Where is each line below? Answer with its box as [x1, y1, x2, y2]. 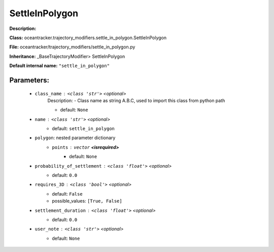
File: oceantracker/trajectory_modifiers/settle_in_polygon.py [9, 44, 135, 50]
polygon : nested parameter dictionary [35, 135, 116, 141]
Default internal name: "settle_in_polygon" [9, 62, 110, 69]
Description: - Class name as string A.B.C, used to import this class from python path [47, 97, 225, 104]
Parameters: [9, 76, 49, 84]
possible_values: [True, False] [52, 198, 122, 204]
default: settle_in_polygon [52, 125, 115, 132]
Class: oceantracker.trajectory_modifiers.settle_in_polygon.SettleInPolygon [9, 35, 167, 41]
